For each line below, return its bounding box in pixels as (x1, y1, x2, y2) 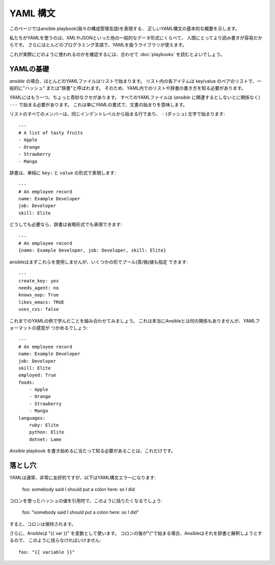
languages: (18, 415, 46, 421)
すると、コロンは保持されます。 (9, 521, 76, 527)
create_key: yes (18, 278, 59, 284)
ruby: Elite (29, 422, 59, 428)
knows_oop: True (18, 292, 59, 298)
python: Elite (29, 429, 65, 435)
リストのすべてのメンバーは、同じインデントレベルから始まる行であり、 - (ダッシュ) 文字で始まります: (9, 111, 225, 117)
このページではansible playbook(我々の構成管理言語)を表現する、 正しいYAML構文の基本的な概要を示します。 (9, 25, 240, 32)
